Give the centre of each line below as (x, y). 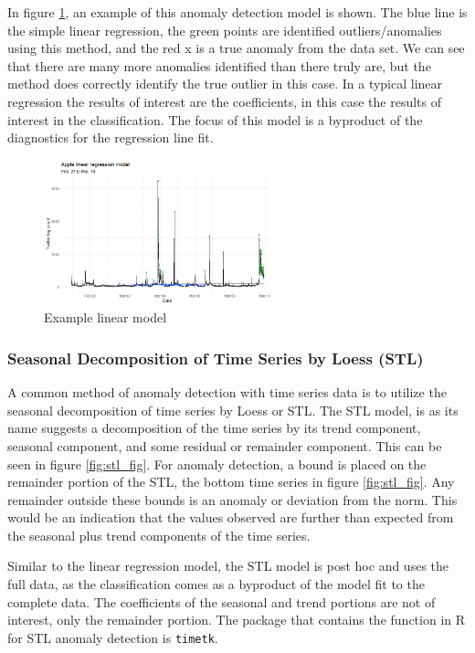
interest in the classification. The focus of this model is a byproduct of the (215, 119)
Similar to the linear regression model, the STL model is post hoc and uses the (228, 566)
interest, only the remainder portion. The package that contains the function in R (237, 620)
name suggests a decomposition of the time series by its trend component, (214, 428)
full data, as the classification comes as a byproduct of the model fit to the (216, 584)
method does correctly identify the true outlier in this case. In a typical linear (225, 84)
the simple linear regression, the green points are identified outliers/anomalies (225, 30)
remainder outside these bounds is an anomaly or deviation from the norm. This (232, 499)
